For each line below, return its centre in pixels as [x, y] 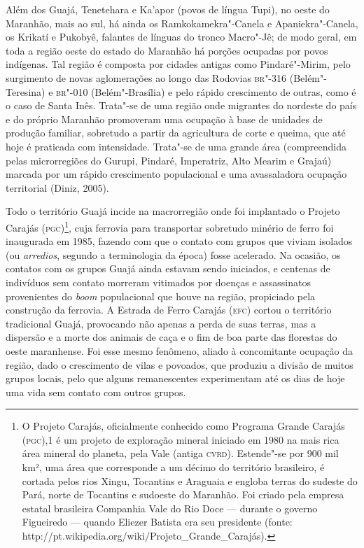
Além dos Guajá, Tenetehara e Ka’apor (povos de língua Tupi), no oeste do [168, 9]
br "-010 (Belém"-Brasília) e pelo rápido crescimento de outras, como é [206, 91]
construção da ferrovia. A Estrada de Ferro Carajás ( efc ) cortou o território [169, 310]
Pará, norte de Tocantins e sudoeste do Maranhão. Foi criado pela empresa [183, 494]
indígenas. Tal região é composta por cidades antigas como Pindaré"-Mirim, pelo [178, 64]
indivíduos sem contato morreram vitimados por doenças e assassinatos [158, 282]
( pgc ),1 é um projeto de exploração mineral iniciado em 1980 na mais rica [181, 439]
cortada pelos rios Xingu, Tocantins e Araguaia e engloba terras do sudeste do [190, 480]
